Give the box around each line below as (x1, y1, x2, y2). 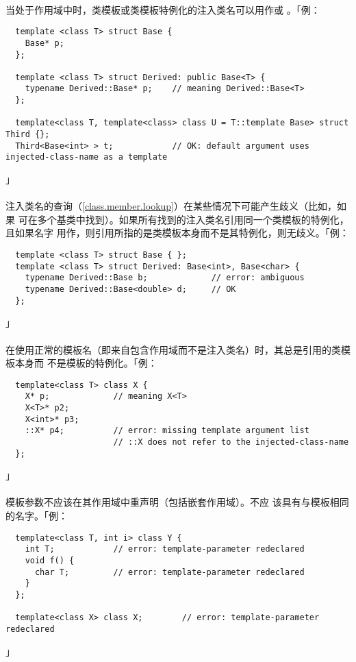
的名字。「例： (5, 508, 68, 523)
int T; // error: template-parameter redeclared (25, 544, 305, 554)
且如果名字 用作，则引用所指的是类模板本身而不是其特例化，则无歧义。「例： (5, 225, 349, 240)
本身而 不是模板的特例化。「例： (14, 356, 157, 370)
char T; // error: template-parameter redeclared (34, 567, 305, 577)
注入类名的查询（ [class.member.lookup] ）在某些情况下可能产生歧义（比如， (5, 199, 337, 213)
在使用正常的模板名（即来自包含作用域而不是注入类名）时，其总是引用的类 (5, 342, 341, 356)
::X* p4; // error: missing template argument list (25, 426, 309, 436)
